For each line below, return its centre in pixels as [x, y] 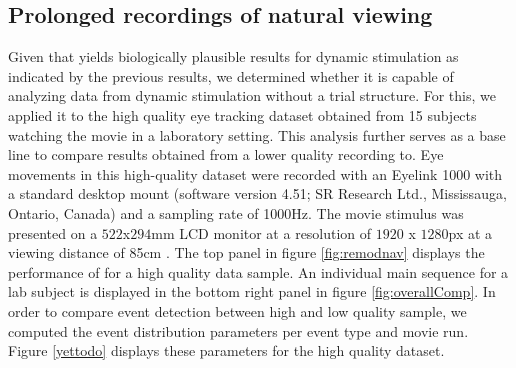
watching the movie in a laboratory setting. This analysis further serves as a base [257, 134]
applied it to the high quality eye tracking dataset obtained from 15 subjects [242, 114]
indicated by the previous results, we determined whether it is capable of [231, 75]
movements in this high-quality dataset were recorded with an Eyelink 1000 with [255, 173]
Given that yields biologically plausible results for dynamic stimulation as [233, 56]
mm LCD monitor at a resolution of [261, 232]
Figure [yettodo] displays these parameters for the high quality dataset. [226, 350]
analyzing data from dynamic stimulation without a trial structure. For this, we [252, 95]
